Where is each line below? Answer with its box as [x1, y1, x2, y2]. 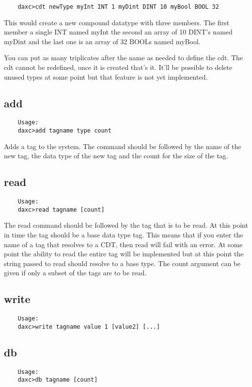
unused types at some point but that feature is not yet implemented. [4, 71, 208, 82]
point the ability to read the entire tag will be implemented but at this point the [4, 249, 244, 259]
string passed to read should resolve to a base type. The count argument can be [4, 258, 241, 268]
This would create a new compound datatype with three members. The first [4, 17, 230, 27]
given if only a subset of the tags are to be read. [4, 268, 147, 278]
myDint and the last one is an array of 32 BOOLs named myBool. [4, 36, 201, 46]
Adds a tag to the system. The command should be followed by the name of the [4, 141, 241, 151]
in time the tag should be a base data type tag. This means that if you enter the [4, 230, 243, 240]
